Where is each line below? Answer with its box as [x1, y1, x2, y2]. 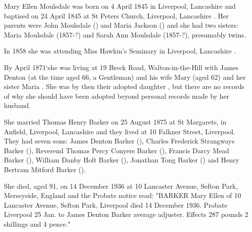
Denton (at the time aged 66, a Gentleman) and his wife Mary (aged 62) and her [4, 71, 246, 82]
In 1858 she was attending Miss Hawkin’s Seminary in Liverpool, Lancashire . [4, 46, 236, 56]
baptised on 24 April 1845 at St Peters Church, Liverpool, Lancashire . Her [4, 10, 229, 20]
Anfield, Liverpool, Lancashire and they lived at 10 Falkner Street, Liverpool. [4, 126, 235, 136]
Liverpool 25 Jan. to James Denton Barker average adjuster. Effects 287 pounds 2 [4, 209, 249, 219]
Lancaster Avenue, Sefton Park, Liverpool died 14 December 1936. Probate [4, 199, 228, 210]
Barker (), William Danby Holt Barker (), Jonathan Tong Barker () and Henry [4, 155, 239, 165]
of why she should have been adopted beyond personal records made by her [4, 90, 230, 101]
